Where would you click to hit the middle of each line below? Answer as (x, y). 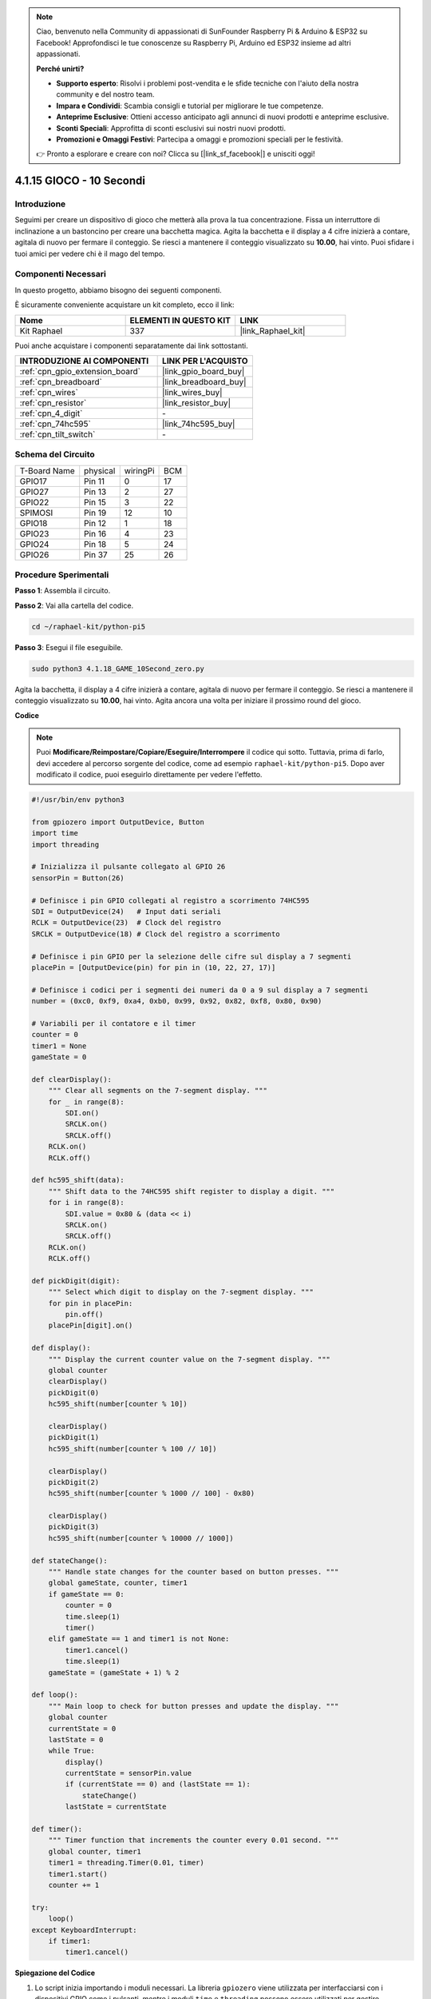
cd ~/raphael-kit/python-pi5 (89, 626)
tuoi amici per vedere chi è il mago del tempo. (90, 253)
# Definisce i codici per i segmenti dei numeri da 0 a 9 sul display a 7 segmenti (200, 990)
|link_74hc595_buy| (199, 424)
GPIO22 (34, 502)
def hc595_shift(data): (78, 1180)
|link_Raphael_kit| (273, 330)
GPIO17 (33, 481)
